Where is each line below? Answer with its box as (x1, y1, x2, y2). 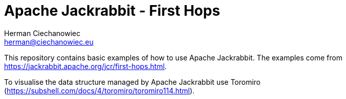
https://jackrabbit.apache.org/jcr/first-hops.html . (4, 61, 167, 71)
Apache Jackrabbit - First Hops (4, 2, 220, 19)
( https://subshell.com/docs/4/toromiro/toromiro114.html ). (4, 86, 195, 95)
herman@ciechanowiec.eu (4, 37, 94, 46)
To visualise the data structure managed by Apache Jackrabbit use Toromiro (4, 77, 261, 86)
